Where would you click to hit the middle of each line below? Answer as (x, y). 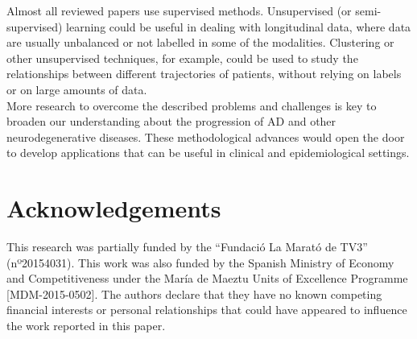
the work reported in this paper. (86, 326)
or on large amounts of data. (77, 89)
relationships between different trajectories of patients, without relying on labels (204, 74)
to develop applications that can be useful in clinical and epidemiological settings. (208, 153)
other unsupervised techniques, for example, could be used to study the (182, 58)
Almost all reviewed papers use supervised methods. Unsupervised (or (179, 10)
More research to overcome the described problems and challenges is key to (192, 105)
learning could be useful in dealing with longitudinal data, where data (239, 26)
